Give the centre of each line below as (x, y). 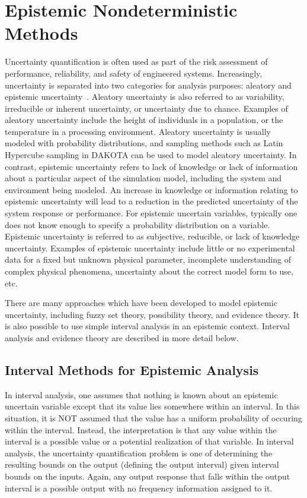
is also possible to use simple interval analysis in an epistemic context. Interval (147, 326)
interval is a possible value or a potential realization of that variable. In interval (149, 441)
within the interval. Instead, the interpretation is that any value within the (141, 429)
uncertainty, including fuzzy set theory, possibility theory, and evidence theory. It (152, 314)
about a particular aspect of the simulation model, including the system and (143, 178)
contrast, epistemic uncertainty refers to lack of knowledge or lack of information (151, 166)
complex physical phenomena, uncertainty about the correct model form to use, (149, 271)
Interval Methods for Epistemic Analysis (132, 369)
